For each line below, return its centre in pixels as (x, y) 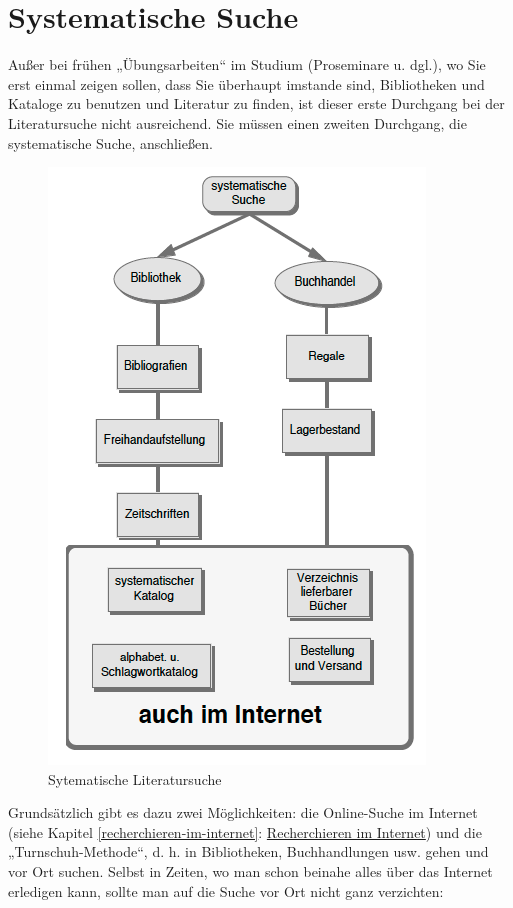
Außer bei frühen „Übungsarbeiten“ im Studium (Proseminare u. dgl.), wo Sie (247, 64)
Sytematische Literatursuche (135, 778)
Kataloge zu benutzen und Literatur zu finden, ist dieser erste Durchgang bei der (256, 103)
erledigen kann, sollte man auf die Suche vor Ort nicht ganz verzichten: (226, 890)
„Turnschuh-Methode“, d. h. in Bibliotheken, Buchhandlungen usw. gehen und (248, 851)
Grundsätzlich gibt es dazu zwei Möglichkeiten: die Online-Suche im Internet (243, 812)
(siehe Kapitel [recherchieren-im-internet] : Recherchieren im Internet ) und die (245, 831)
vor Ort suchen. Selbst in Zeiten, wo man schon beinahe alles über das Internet (250, 871)
